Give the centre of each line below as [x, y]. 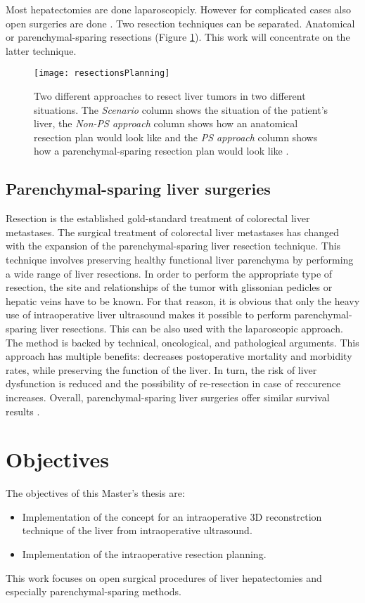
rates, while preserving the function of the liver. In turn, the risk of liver [161, 369]
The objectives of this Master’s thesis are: [95, 493]
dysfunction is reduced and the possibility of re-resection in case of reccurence [173, 383]
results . [23, 411]
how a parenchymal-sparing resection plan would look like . [161, 151]
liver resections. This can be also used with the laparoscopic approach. [192, 328]
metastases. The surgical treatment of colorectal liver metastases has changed [172, 232]
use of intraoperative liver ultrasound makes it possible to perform [148, 315]
